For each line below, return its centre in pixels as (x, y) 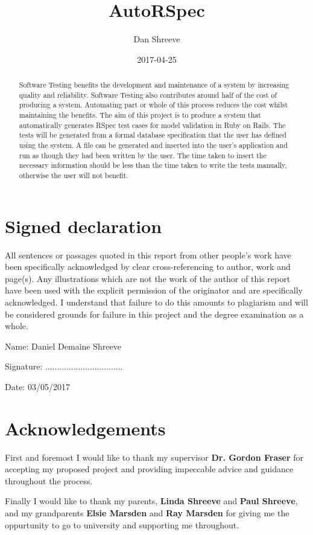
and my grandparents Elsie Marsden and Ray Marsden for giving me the (147, 513)
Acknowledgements (85, 428)
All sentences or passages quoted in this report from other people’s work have (148, 255)
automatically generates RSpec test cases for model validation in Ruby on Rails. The (152, 125)
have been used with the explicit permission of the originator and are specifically (154, 290)
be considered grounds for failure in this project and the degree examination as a (154, 314)
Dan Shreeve (157, 39)
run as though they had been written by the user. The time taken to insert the (143, 155)
